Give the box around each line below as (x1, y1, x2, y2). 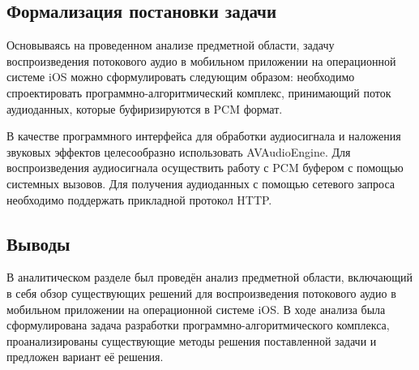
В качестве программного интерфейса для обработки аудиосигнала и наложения (6, 127, 401, 144)
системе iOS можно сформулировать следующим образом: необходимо (6, 68, 355, 85)
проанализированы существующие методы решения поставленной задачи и (6, 332, 377, 349)
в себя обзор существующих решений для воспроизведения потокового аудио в (6, 284, 396, 301)
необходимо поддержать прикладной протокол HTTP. (6, 191, 272, 208)
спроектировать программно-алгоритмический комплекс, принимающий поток (6, 84, 391, 101)
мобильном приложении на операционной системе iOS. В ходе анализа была (6, 300, 386, 317)
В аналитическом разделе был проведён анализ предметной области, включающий (6, 269, 413, 286)
